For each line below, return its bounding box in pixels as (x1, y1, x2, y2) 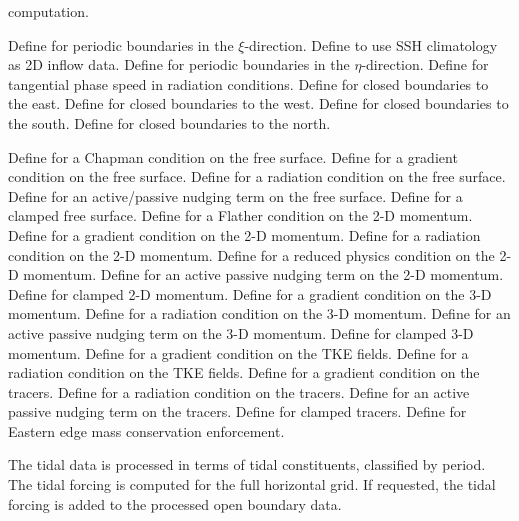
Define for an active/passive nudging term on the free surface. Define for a (8, 185, 463, 206)
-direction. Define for (361, 54, 489, 75)
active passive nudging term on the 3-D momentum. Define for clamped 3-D (8, 322, 474, 343)
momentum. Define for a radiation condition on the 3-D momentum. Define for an (8, 303, 511, 324)
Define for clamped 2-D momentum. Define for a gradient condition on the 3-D (8, 283, 492, 304)
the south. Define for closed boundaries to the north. (8, 112, 331, 133)
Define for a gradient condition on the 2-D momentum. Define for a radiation (8, 224, 481, 245)
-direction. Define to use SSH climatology (244, 34, 498, 55)
